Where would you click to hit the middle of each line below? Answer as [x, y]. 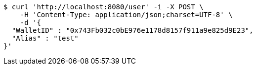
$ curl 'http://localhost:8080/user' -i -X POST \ [104, 7]
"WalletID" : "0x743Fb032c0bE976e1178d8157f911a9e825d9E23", [132, 30]
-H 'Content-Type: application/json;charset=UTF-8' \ [126, 15]
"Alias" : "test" [45, 38]
